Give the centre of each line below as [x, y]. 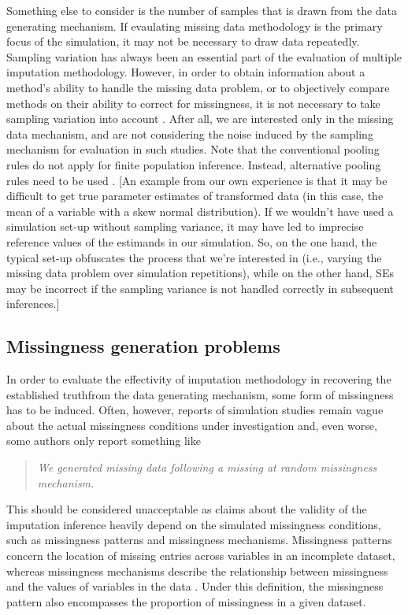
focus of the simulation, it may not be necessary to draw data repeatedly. [183, 41]
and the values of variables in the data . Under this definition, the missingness [195, 586]
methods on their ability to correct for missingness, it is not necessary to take [193, 103]
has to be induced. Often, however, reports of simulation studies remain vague [195, 410]
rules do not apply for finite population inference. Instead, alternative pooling [194, 164]
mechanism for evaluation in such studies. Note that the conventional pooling [193, 149]
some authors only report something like [104, 441]
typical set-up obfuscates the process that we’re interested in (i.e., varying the [194, 257]
